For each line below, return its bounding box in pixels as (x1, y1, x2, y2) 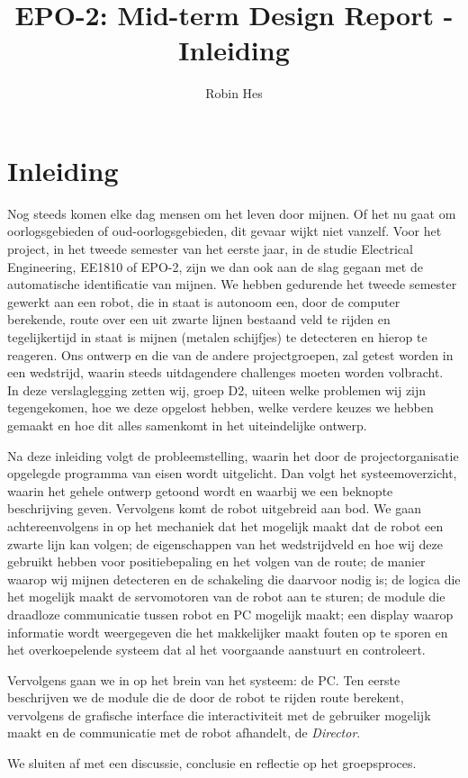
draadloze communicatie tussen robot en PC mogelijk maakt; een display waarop (7, 604, 454, 623)
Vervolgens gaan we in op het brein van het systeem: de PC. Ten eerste (7, 670, 400, 689)
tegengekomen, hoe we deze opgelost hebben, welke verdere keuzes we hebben (7, 398, 434, 417)
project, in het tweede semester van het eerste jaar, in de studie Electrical (7, 240, 413, 258)
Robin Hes (205, 84, 263, 103)
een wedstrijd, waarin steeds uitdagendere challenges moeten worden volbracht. (7, 363, 444, 382)
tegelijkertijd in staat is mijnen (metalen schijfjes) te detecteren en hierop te (7, 328, 427, 346)
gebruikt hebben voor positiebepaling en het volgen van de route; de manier (7, 552, 426, 571)
